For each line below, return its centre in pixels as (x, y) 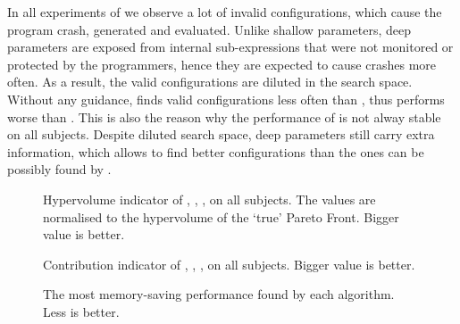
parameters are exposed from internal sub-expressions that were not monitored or (230, 47)
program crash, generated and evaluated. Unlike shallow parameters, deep (209, 29)
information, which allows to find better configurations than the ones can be (216, 151)
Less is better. (81, 311)
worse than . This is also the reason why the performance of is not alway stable (224, 116)
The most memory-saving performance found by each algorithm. (219, 294)
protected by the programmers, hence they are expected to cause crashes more (222, 64)
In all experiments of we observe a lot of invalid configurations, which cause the (225, 12)
